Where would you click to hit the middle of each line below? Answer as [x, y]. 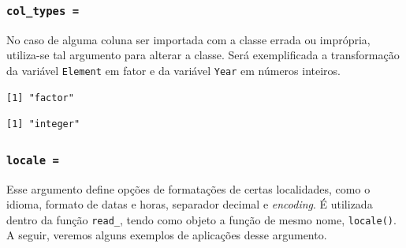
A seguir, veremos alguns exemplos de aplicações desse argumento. [167, 235]
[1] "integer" [43, 124]
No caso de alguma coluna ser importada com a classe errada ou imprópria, [188, 39]
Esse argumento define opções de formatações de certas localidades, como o [188, 188]
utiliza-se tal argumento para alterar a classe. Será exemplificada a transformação [203, 55]
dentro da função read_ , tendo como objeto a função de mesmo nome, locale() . [201, 219]
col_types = [43, 11]
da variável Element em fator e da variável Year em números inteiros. [174, 70]
